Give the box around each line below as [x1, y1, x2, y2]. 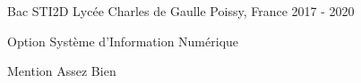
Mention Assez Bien [7, 62, 116, 80]
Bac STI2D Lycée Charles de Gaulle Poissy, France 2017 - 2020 [7, 2, 355, 20]
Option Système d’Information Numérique [7, 31, 239, 50]
